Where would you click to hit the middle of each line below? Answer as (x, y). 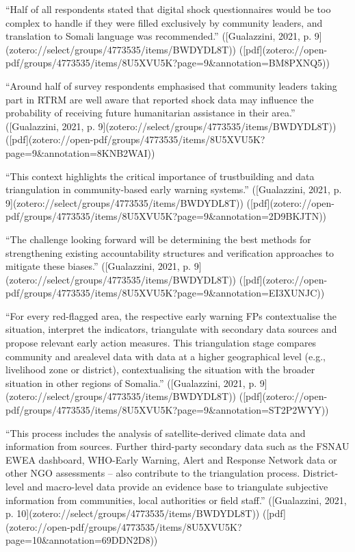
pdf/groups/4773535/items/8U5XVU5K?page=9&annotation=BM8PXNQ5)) (168, 63)
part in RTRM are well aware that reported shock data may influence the (160, 99)
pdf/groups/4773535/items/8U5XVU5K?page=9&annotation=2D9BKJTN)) (166, 216)
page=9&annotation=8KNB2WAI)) (80, 152)
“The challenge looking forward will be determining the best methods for (158, 239)
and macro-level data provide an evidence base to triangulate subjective (177, 486)
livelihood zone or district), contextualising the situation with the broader (160, 369)
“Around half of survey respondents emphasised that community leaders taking (171, 85)
